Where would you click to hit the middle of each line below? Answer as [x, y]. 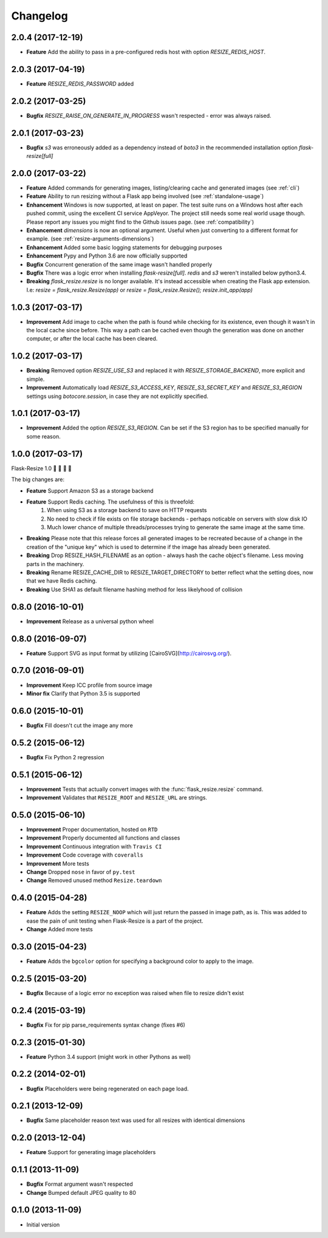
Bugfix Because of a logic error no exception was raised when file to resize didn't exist [135, 993]
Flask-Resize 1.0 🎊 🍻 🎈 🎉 [42, 468]
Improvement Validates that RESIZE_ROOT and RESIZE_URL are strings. [117, 798]
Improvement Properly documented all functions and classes [103, 838]
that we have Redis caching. [62, 581]
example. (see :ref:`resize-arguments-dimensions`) [90, 239]
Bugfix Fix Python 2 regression [65, 757]
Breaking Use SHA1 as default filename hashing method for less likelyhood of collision [135, 589]
